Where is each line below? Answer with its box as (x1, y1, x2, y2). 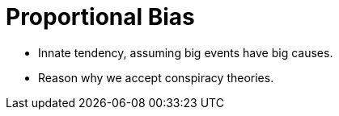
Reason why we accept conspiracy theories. (38, 70, 274, 85)
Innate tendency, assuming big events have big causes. (38, 45, 333, 60)
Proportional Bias (6, 3, 195, 31)
